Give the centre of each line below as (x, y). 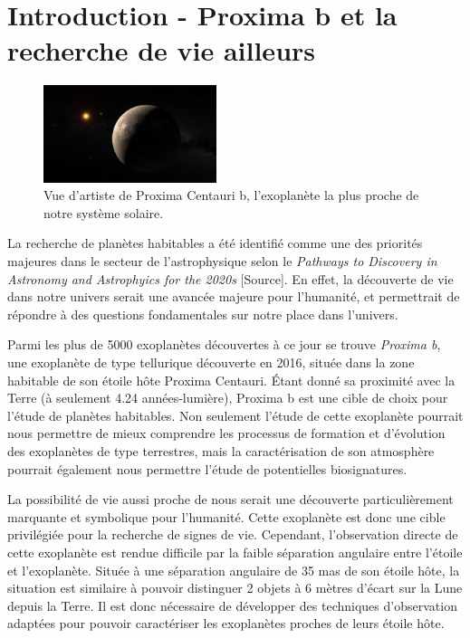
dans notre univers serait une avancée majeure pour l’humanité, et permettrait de (234, 296)
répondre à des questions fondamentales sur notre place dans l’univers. (203, 314)
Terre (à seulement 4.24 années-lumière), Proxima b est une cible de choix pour (228, 398)
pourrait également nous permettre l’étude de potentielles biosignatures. (207, 468)
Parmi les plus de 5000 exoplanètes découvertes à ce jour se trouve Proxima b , (224, 344)
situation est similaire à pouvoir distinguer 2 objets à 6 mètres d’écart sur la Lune (235, 588)
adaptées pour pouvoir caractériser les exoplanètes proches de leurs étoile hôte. (226, 623)
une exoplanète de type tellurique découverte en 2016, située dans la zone (211, 362)
